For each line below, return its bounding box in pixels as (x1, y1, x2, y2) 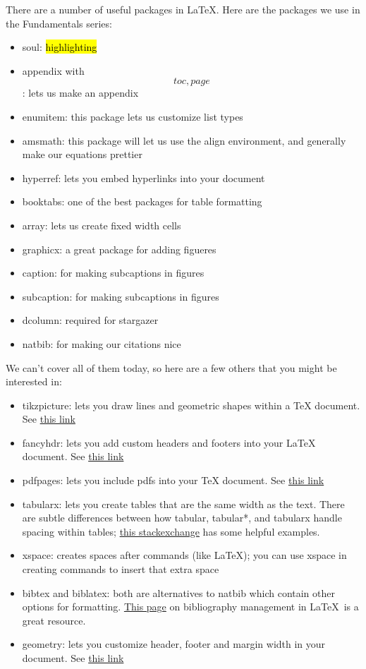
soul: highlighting (22, 40, 97, 54)
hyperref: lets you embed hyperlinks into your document (22, 170, 265, 185)
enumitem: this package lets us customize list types (22, 109, 243, 123)
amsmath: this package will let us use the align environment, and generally (22, 133, 346, 147)
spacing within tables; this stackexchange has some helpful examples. (22, 524, 320, 538)
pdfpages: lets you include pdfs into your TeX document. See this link (22, 473, 324, 488)
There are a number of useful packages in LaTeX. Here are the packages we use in (6, 2, 360, 16)
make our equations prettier (22, 147, 142, 162)
